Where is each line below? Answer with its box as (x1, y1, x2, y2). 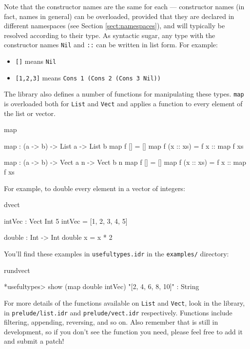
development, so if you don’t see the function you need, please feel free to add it (4, 326, 243, 336)
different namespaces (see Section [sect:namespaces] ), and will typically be (4, 20, 225, 31)
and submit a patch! (4, 336, 64, 346)
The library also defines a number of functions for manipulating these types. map (4, 89, 244, 99)
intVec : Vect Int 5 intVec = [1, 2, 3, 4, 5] (4, 215, 128, 226)
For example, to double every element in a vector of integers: (4, 183, 185, 193)
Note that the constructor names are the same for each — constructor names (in (4, 1, 245, 11)
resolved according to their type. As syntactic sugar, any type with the (4, 30, 215, 40)
